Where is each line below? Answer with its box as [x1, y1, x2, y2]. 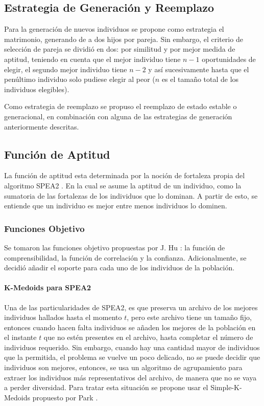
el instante [4, 332, 37, 343]
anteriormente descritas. [4, 121, 79, 132]
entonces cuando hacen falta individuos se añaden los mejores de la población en [4, 322, 256, 332]
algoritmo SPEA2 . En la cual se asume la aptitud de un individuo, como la [4, 180, 242, 190]
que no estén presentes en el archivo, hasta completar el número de [43, 332, 253, 343]
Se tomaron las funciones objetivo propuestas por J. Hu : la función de [4, 242, 225, 252]
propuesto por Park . [32, 392, 98, 402]
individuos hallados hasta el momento [4, 312, 122, 323]
